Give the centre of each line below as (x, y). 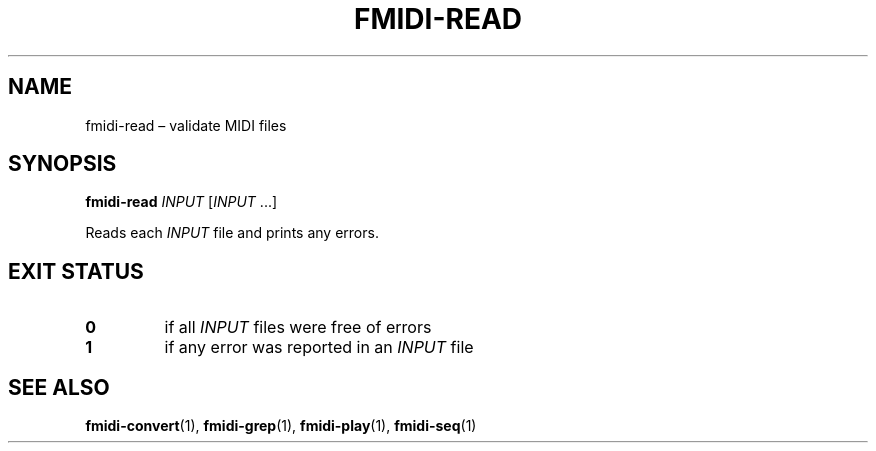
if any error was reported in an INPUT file (319, 347)
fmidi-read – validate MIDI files (186, 125)
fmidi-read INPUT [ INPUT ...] (181, 202)
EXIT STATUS (76, 271)
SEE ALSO (59, 387)
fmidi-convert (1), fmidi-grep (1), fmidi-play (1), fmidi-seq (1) (281, 426)
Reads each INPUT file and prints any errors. (232, 233)
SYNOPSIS (62, 164)
